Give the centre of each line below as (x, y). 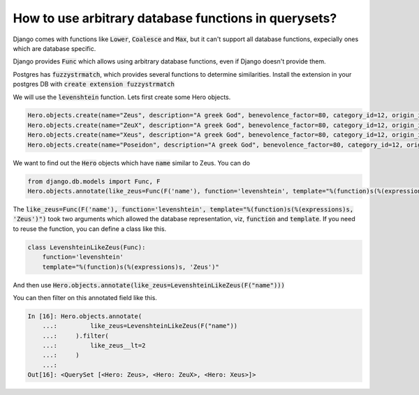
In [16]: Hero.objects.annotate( (85, 316)
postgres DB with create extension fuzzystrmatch (94, 84)
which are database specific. (54, 48)
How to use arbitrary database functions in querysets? (175, 18)
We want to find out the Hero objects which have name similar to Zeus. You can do (132, 163)
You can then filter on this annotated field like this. (85, 297)
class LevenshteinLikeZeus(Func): (87, 247)
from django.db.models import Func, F (94, 181)
